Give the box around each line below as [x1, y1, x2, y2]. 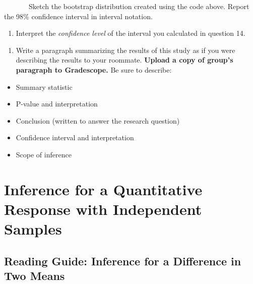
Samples [4, 218, 62, 239]
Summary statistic [16, 81, 73, 92]
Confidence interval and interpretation [16, 132, 134, 143]
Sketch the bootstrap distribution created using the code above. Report [28, 1, 249, 11]
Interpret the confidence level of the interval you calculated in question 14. [16, 28, 245, 38]
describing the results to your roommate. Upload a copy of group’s [16, 54, 233, 65]
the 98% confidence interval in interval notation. [4, 11, 153, 21]
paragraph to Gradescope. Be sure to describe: [16, 64, 172, 75]
